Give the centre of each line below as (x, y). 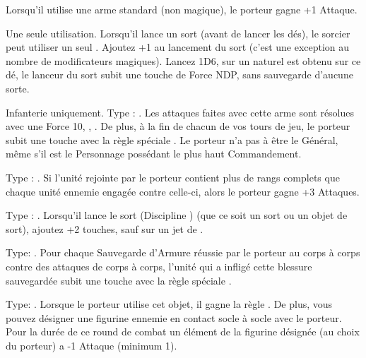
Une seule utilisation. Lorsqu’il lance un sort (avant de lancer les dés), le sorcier (178, 33)
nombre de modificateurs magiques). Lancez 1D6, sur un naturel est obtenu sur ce (183, 60)
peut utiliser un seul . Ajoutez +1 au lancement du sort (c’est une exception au (178, 47)
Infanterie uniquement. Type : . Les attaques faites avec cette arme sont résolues (180, 112)
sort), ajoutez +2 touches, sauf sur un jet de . (105, 228)
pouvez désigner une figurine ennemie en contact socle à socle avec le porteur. (174, 317)
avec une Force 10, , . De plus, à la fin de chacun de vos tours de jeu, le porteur (178, 126)
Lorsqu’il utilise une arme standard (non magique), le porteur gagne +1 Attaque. (182, 9)
